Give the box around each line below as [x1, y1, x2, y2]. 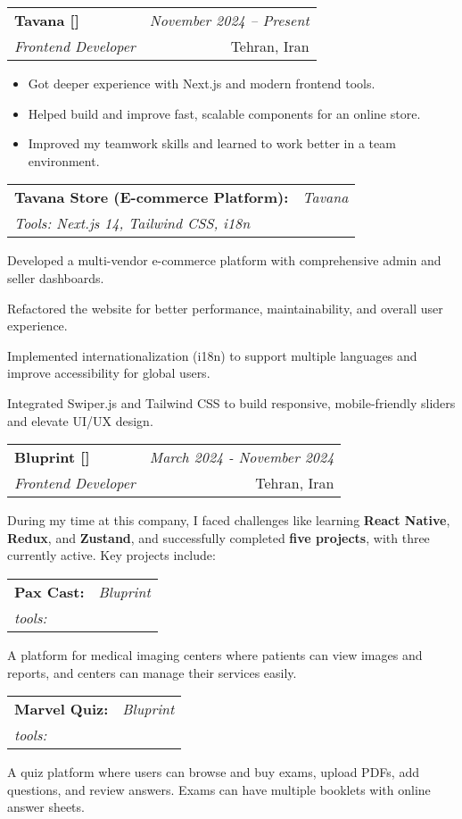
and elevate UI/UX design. [7, 411, 153, 430]
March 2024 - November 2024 [149, 447, 334, 468]
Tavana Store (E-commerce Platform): [14, 187, 289, 208]
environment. [28, 151, 100, 170]
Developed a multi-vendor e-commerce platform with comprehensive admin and [7, 251, 441, 270]
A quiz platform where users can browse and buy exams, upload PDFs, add [7, 763, 419, 781]
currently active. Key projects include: [7, 546, 216, 564]
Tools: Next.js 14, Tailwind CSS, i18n [14, 213, 251, 234]
